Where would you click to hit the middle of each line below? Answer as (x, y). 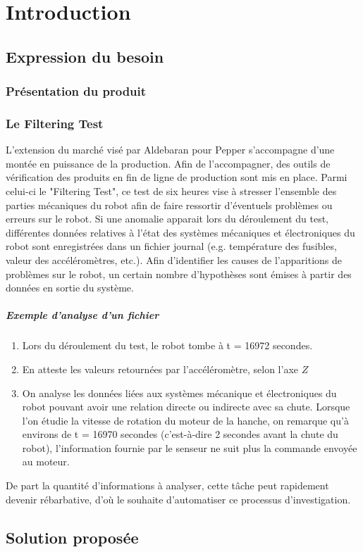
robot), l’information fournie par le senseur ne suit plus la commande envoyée (190, 447)
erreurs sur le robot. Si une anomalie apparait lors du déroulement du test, (167, 219)
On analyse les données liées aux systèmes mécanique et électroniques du (179, 393)
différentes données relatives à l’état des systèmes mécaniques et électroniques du (180, 232)
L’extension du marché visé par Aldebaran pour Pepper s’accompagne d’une (170, 150)
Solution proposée (72, 537)
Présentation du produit (76, 91)
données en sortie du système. (70, 288)
